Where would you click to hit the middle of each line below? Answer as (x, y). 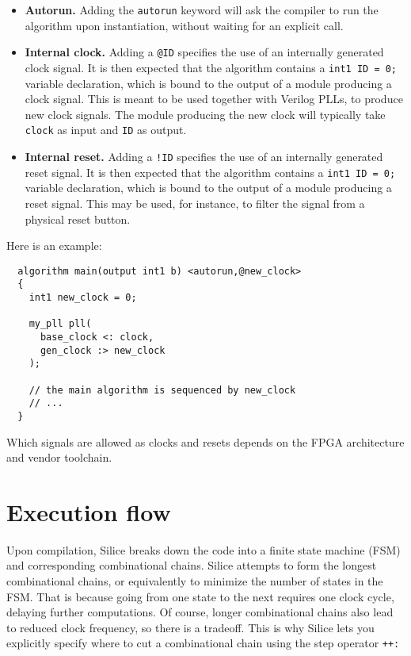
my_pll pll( (60, 324)
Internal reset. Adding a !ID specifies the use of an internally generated (204, 156)
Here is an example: (54, 246)
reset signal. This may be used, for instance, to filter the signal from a (195, 203)
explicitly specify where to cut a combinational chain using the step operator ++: (203, 643)
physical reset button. (78, 219)
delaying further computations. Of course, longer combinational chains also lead (200, 612)
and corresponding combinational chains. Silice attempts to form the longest (192, 565)
